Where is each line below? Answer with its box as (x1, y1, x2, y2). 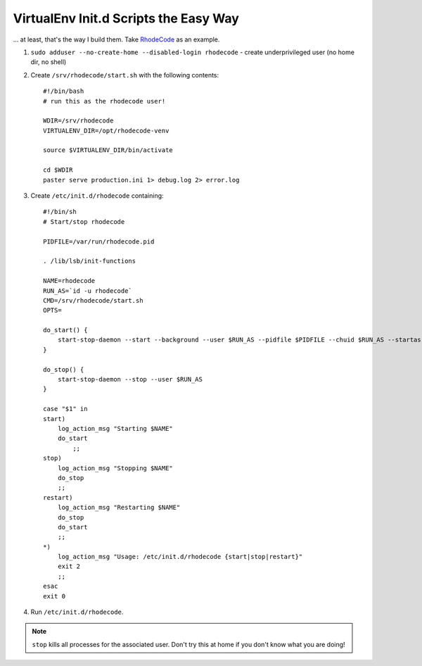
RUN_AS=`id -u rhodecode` (43, 287, 133, 295)
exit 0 (43, 592, 66, 600)
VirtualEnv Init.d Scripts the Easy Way (13, 11, 239, 26)
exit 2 (57, 563, 81, 570)
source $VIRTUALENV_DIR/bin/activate (43, 146, 174, 154)
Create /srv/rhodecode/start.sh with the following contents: (30, 70, 219, 79)
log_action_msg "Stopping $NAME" (57, 464, 174, 472)
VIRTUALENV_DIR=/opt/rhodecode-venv (43, 127, 170, 134)
